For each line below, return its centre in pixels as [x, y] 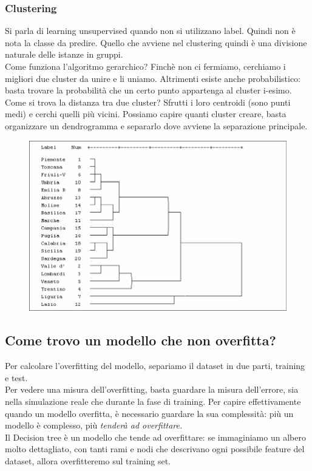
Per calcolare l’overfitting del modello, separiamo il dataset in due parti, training [155, 366]
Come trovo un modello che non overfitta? [141, 340]
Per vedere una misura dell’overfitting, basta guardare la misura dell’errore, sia [152, 389]
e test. [16, 377]
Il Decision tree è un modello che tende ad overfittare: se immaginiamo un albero [155, 437]
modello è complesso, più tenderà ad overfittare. [94, 425]
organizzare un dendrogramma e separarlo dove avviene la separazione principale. [156, 125]
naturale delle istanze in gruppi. [64, 54]
